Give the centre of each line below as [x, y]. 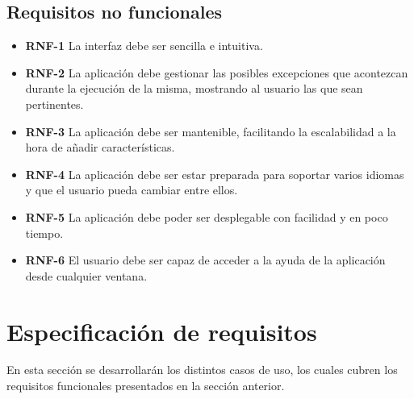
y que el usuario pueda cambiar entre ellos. [132, 190]
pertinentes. [54, 104]
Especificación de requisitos [162, 331]
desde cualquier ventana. [86, 275]
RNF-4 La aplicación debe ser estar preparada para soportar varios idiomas [215, 174]
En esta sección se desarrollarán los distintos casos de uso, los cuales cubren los [202, 370]
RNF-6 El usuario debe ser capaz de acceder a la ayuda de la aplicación [205, 260]
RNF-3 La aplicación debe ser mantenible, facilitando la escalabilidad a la [211, 131]
